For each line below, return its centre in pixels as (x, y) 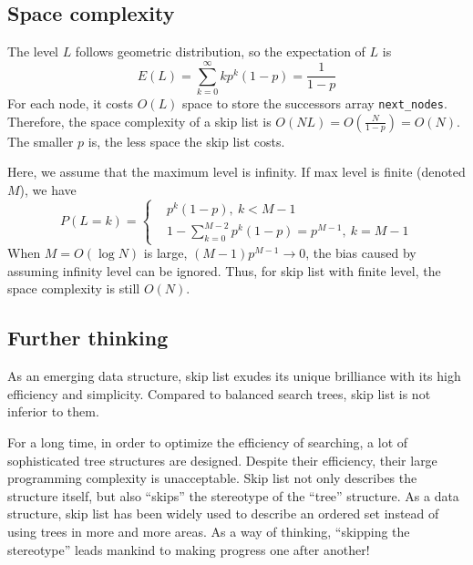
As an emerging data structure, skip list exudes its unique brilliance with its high (234, 376)
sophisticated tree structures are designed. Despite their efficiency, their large (222, 460)
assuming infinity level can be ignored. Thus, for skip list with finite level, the (224, 270)
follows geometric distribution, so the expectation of (220, 51)
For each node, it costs (71, 103)
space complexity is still (74, 288)
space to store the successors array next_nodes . (315, 103)
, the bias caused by (361, 253)
